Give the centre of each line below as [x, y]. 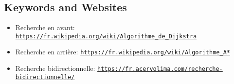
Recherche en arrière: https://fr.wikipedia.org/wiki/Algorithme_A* [123, 52]
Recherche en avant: [45, 27]
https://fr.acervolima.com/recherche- [160, 69]
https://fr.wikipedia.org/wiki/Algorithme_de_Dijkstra [106, 36]
